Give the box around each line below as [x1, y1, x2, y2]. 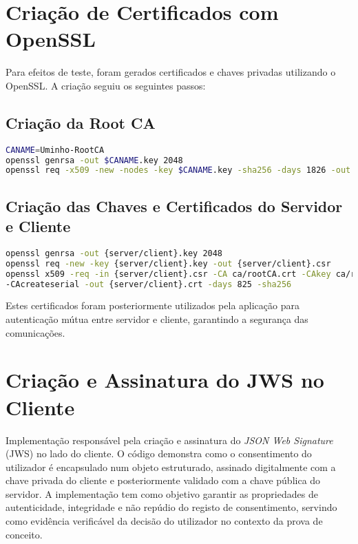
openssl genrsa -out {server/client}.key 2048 [6, 248, 223, 258]
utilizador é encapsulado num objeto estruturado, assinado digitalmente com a [6, 459, 336, 474]
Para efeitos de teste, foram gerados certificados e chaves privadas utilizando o [6, 65, 336, 79]
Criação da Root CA [6, 112, 156, 133]
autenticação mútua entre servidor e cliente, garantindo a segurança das [6, 312, 308, 326]
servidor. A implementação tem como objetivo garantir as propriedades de [6, 486, 318, 501]
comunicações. [6, 325, 65, 339]
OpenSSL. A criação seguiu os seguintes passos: [6, 78, 206, 92]
